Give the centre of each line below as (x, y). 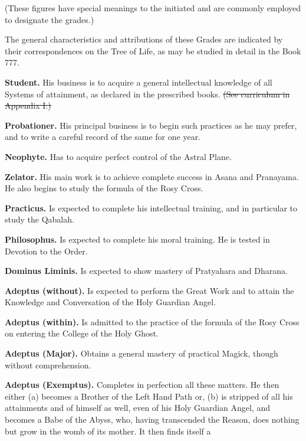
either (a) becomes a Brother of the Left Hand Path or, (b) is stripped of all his (149, 396)
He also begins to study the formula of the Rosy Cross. (104, 188)
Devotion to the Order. (46, 251)
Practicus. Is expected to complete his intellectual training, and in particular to (151, 208)
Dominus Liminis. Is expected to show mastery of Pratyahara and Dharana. (146, 271)
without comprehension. (48, 365)
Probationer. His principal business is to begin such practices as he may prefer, (151, 125)
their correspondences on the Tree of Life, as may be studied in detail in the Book (153, 50)
